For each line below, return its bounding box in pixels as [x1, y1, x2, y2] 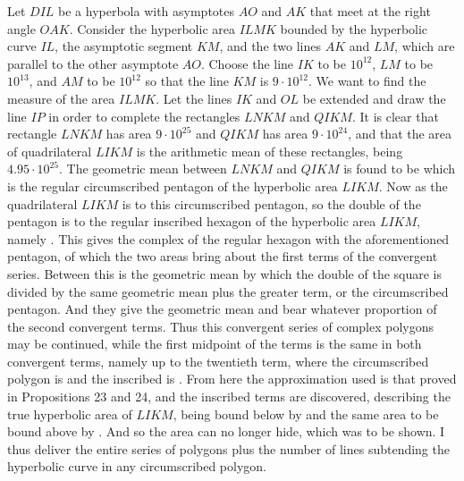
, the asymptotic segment [55, 37, 193, 55]
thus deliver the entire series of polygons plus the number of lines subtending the [7, 439, 450, 458]
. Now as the [378, 176, 448, 195]
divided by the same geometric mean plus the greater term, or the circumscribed [7, 282, 449, 300]
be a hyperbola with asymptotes [58, 2, 235, 20]
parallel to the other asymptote [7, 54, 179, 72]
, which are [394, 37, 455, 55]
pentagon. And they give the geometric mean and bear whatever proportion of [7, 300, 437, 318]
